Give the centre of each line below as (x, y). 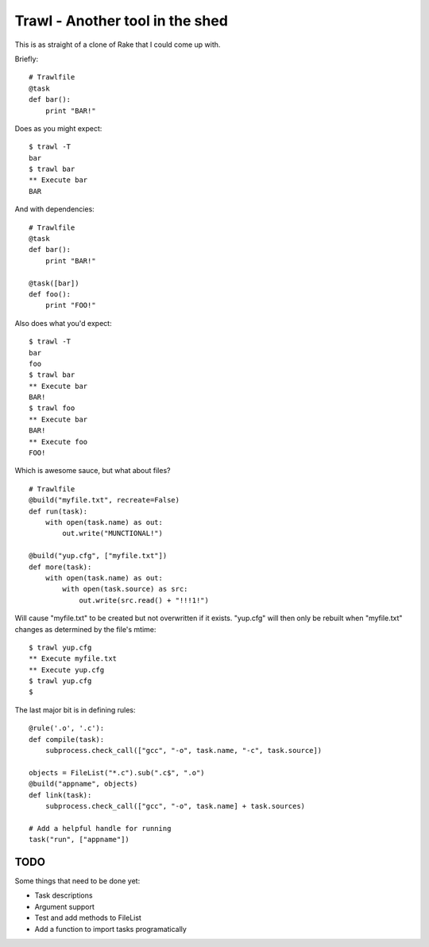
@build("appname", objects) (83, 784)
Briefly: (27, 59)
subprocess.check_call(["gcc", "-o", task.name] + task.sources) (175, 806)
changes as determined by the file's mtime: (85, 629)
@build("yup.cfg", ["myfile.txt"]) (98, 556)
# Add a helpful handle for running (100, 828)
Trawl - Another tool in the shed (121, 21)
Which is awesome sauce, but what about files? (93, 471)
